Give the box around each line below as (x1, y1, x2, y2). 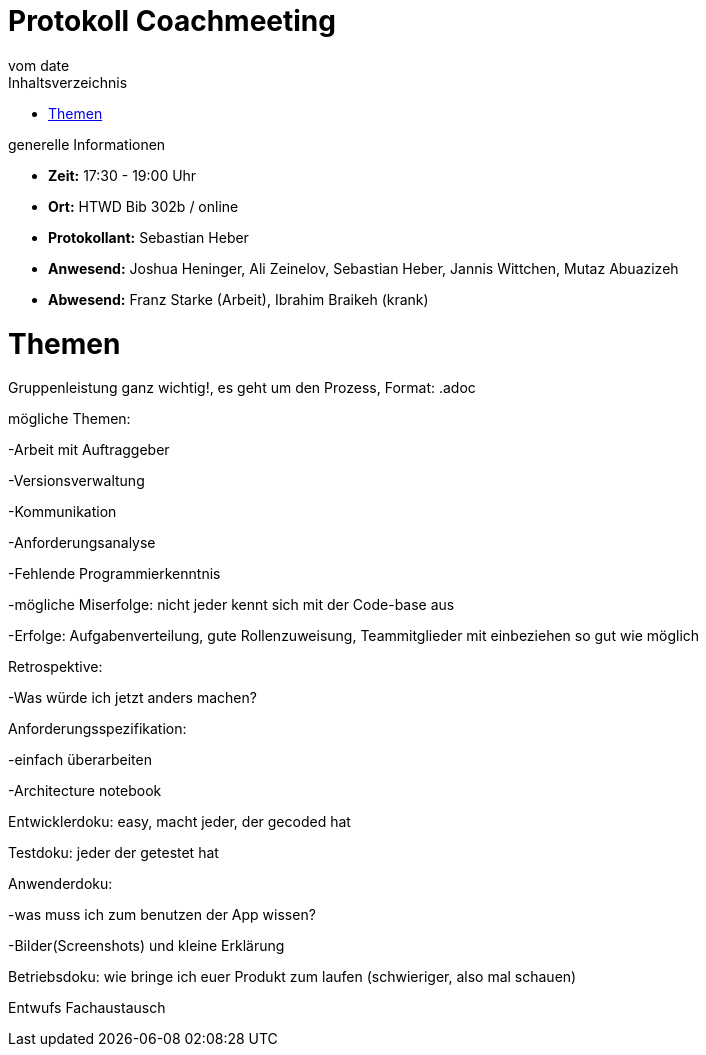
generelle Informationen (8, 135, 166, 153)
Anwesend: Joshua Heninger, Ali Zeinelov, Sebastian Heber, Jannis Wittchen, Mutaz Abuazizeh (48, 259, 679, 277)
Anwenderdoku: (8, 875, 113, 893)
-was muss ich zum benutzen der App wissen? (8, 906, 316, 924)
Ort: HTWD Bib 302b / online (48, 197, 239, 215)
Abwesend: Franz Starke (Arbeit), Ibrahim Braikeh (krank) (48, 290, 429, 308)
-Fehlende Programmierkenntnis (8, 565, 221, 583)
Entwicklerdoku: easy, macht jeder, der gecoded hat (8, 813, 351, 831)
